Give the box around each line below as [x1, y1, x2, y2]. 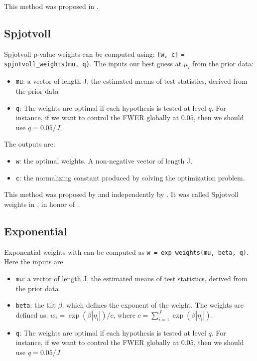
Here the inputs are [4, 256, 63, 267]
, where [113, 309, 135, 320]
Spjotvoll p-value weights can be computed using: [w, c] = [4, 48, 185, 59]
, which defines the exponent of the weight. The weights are [62, 300, 244, 310]
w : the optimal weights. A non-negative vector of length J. [15, 155, 193, 166]
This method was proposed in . [4, 1, 99, 11]
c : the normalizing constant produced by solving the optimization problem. [15, 172, 245, 182]
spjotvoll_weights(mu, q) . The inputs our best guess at [4, 58, 182, 69]
